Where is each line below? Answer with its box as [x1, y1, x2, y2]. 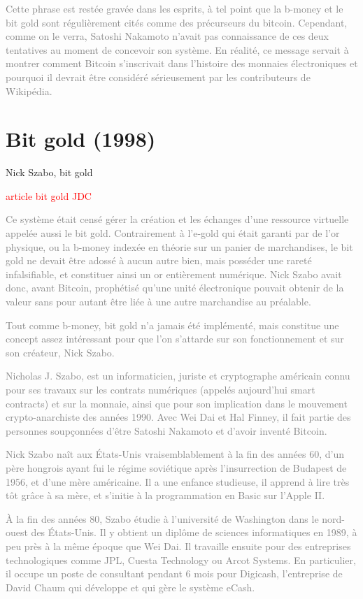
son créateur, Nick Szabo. [6, 345, 115, 359]
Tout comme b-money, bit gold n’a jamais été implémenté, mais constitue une [6, 317, 339, 332]
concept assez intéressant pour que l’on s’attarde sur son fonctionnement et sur [6, 331, 344, 346]
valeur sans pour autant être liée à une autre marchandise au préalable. [6, 294, 311, 309]
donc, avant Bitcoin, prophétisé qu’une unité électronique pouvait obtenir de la [6, 280, 344, 295]
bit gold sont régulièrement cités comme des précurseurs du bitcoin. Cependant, [6, 15, 348, 29]
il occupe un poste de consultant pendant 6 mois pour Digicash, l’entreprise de [6, 566, 343, 581]
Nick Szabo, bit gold [6, 165, 93, 180]
